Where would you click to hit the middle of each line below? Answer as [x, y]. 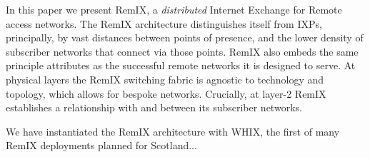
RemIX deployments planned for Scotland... [101, 145]
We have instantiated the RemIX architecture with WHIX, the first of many [173, 131]
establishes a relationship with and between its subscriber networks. [154, 107]
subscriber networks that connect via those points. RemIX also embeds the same [182, 51]
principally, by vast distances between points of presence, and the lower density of [185, 37]
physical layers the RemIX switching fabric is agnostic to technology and [165, 79]
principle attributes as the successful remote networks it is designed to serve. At [181, 65]
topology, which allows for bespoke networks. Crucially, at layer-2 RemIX [166, 93]
